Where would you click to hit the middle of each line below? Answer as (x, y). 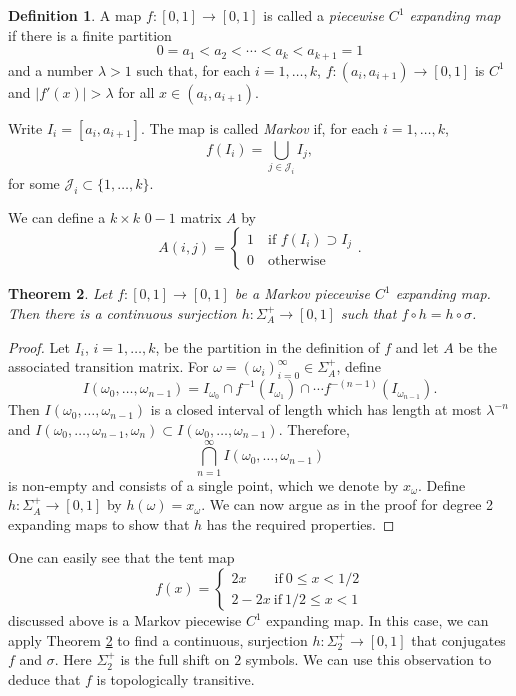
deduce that (44, 678)
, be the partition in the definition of (267, 346)
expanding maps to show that (99, 523)
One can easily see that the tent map (121, 557)
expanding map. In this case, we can (377, 620)
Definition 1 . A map (75, 15)
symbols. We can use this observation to (368, 659)
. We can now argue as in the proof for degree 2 (347, 504)
